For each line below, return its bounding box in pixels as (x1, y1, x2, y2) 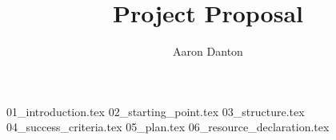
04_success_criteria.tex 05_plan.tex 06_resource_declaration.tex (6, 119, 330, 135)
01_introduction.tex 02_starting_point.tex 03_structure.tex (6, 103, 305, 119)
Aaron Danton (173, 43, 243, 60)
